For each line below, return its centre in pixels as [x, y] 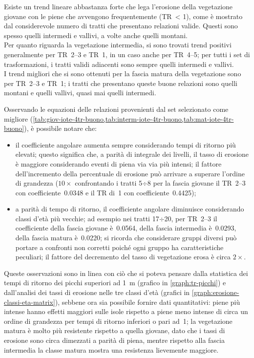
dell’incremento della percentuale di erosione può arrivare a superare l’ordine [130, 173]
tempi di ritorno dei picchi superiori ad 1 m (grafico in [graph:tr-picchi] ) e [115, 283]
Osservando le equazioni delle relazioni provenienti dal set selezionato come [116, 109]
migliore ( [19, 118]
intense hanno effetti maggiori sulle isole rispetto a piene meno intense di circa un [126, 311]
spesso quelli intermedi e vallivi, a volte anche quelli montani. [96, 35]
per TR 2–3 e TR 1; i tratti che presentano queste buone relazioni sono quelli [121, 83]
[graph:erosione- [215, 292]
